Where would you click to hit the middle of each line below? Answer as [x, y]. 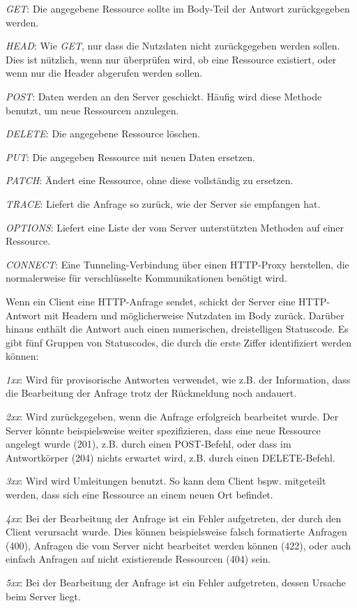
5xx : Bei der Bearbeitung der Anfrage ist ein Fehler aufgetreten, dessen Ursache [176, 582]
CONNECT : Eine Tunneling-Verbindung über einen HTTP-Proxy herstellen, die [177, 264]
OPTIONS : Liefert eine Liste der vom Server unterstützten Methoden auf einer [175, 227]
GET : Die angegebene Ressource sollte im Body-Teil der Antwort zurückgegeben [178, 8]
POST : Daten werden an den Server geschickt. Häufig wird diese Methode [164, 96]
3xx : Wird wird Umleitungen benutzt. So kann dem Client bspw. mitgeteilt [166, 481]
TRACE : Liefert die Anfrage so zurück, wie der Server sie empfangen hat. [163, 203]
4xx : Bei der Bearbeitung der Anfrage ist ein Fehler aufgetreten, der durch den [174, 518]
